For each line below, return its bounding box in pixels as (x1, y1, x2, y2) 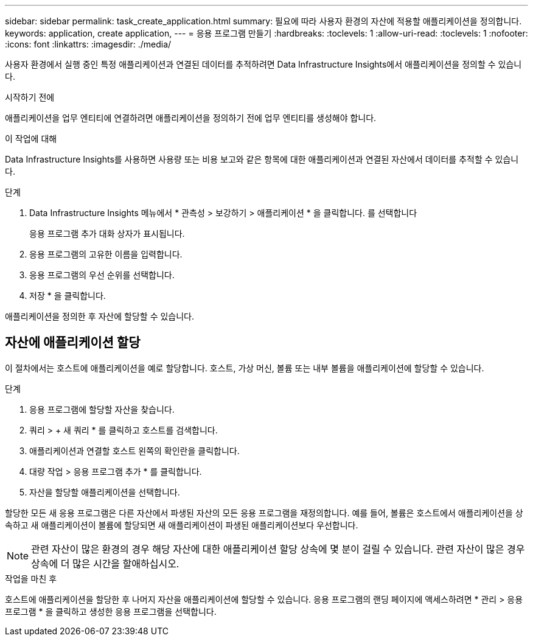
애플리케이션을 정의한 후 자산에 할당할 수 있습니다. (5, 311, 195, 321)
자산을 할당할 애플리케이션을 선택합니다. (29, 486, 180, 497)
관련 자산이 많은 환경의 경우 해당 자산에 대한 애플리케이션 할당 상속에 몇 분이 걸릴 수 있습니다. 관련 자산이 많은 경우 (31, 542, 525, 555)
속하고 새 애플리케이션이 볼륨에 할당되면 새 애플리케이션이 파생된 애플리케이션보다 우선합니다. (5, 519, 358, 530)
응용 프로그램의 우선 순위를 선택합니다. (29, 270, 175, 280)
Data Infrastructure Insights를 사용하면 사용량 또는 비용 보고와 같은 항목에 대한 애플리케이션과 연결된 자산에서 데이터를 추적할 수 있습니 (5, 154, 519, 164)
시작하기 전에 (5, 92, 55, 102)
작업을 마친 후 (5, 573, 57, 584)
